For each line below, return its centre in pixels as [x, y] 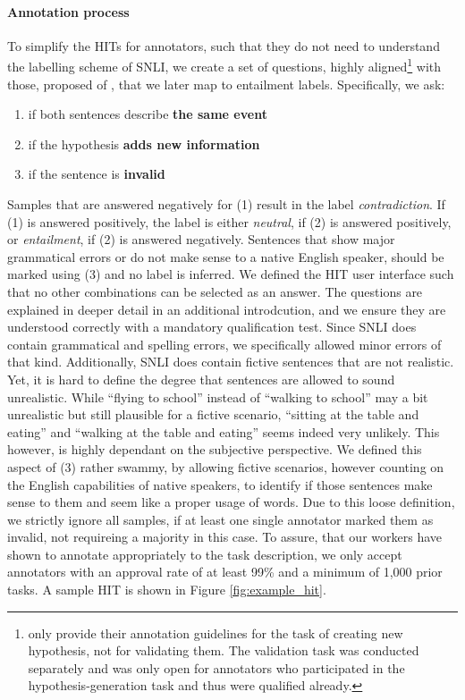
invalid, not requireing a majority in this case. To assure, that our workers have [224, 537]
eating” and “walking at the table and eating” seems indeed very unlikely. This [224, 431]
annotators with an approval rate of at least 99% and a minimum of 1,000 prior [225, 572]
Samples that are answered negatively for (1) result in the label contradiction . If [226, 204]
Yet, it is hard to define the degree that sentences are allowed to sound [201, 379]
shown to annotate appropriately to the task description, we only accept [205, 554]
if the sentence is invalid [97, 174]
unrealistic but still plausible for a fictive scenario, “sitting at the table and [213, 414]
